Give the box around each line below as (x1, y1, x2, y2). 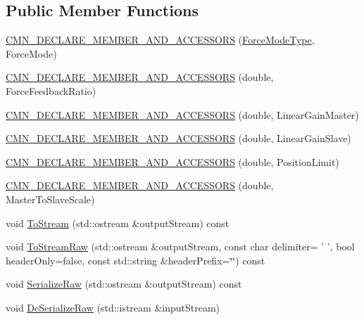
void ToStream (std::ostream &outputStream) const (6, 215, 230, 230)
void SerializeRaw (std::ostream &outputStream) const (6, 276, 242, 291)
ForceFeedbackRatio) (6, 83, 96, 98)
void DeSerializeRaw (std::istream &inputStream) (6, 300, 220, 314)
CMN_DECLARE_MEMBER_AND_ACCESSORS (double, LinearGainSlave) (6, 131, 351, 146)
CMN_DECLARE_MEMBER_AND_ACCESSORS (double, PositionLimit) (6, 154, 339, 169)
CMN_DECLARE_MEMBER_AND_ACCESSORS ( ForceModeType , (6, 32, 315, 47)
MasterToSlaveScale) (6, 191, 95, 206)
